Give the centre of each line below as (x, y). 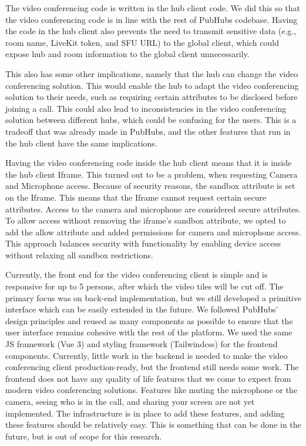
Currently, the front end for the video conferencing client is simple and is (137, 274)
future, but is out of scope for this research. (84, 436)
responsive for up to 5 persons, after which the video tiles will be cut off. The (144, 286)
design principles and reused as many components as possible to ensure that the (149, 320)
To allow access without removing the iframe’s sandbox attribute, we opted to (146, 220)
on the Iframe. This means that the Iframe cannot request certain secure (136, 197)
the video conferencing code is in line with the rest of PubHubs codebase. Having (152, 19)
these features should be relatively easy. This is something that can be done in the (153, 425)
